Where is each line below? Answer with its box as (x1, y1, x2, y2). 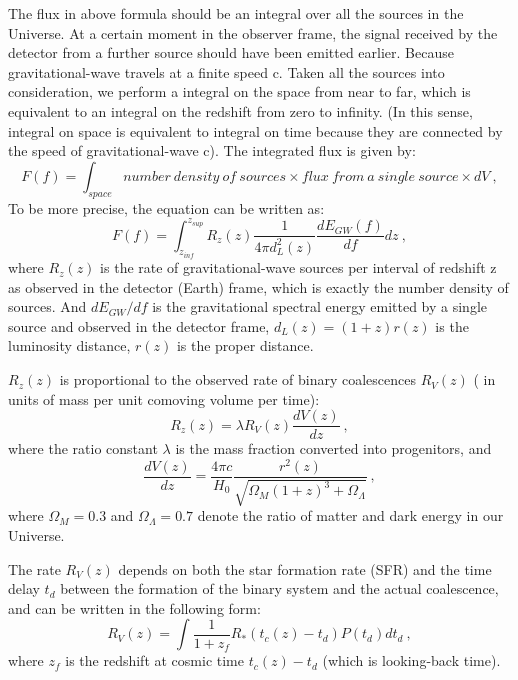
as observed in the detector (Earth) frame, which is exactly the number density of (8, 276, 509, 297)
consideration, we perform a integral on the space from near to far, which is (8, 81, 471, 102)
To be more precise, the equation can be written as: (8, 197, 325, 218)
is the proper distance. (176, 335, 314, 356)
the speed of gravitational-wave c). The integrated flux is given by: (8, 140, 416, 161)
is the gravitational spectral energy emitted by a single (152, 296, 487, 317)
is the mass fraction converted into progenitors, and (175, 438, 492, 459)
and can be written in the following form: (8, 597, 261, 618)
